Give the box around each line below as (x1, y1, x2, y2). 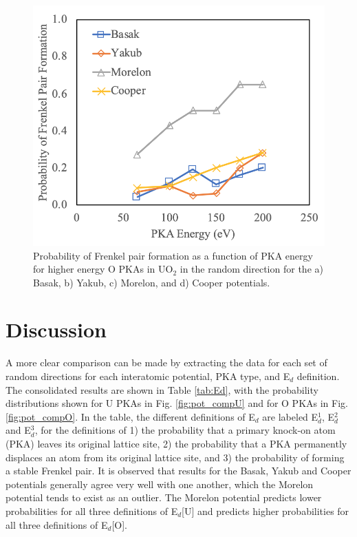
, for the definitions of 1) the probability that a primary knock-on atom (34, 423, 336, 437)
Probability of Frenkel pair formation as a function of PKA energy (33, 248, 313, 262)
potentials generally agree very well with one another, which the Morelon (6, 476, 314, 491)
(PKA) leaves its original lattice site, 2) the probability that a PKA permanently (6, 436, 347, 450)
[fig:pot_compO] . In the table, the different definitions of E (6, 409, 255, 423)
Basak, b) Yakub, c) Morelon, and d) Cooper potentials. (33, 275, 270, 289)
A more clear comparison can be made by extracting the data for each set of (6, 355, 327, 370)
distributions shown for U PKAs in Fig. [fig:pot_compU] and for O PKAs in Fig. (6, 396, 348, 410)
